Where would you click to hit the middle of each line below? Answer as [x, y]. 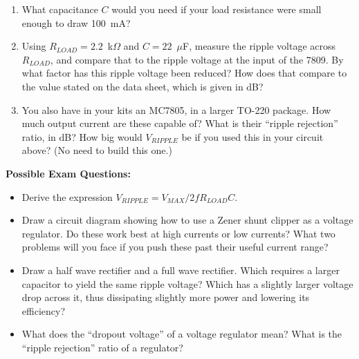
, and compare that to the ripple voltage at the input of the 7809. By [197, 59]
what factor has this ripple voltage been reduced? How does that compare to [184, 73]
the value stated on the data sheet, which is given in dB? [142, 86]
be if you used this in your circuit [252, 136]
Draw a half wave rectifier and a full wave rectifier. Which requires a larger [181, 270]
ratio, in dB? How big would [82, 136]
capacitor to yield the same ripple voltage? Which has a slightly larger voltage [187, 283]
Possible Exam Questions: [68, 173]
